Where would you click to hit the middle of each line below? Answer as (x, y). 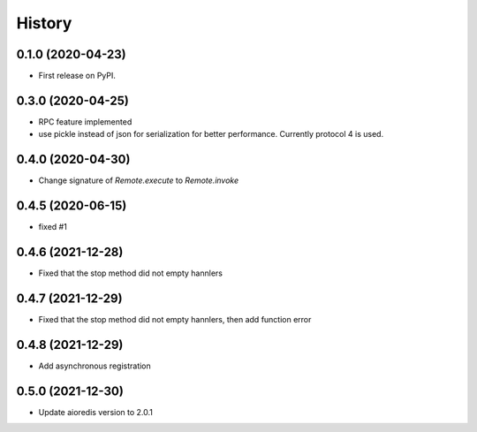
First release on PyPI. (77, 76)
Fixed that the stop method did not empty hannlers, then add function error (175, 319)
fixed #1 (53, 227)
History (44, 23)
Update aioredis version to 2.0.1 (96, 412)
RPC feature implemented (85, 121)
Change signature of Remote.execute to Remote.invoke (139, 180)
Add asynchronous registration (95, 366)
